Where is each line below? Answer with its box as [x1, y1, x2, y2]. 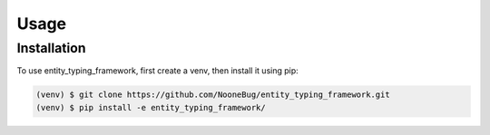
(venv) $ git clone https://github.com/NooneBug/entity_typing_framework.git [35, 90, 390, 100]
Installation [16, 40, 86, 56]
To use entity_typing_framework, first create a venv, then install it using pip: [16, 65, 299, 76]
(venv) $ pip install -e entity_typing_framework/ [35, 102, 267, 112]
